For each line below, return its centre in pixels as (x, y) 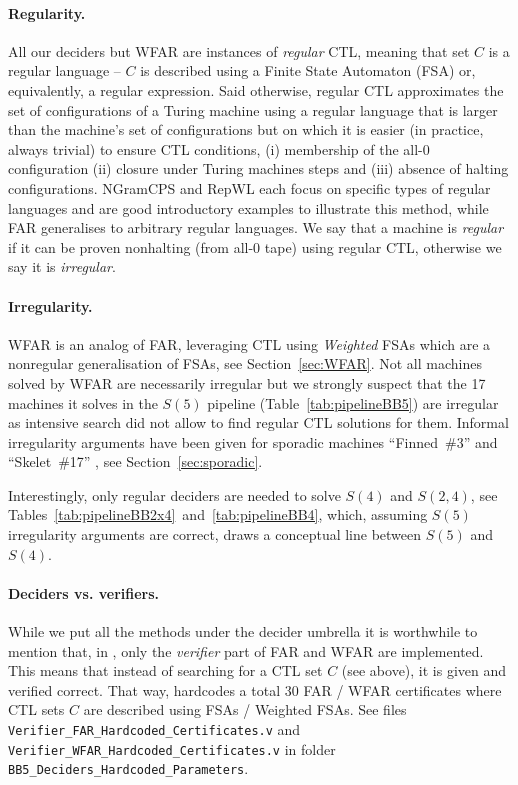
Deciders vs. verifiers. (84, 592)
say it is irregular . (62, 266)
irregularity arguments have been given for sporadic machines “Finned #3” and (253, 441)
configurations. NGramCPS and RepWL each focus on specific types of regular (249, 187)
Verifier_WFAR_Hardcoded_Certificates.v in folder (172, 748)
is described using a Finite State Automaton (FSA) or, (308, 70)
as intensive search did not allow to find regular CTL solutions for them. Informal (258, 422)
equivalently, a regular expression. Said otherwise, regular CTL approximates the (256, 89)
